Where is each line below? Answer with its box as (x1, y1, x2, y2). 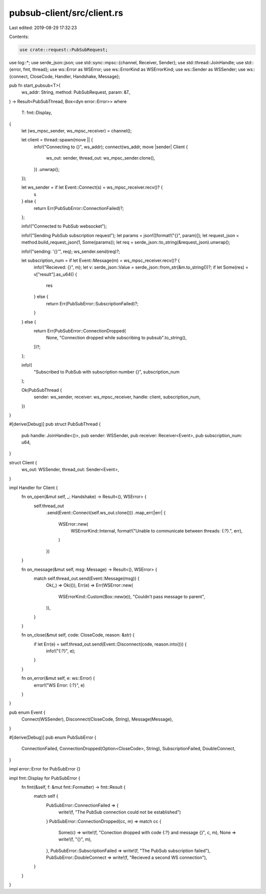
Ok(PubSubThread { (21, 387, 63, 393)
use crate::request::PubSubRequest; (19, 47, 108, 52)
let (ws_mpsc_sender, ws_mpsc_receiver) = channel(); (21, 128, 132, 134)
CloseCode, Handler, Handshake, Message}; (30, 73, 120, 79)
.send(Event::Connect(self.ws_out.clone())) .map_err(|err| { (46, 510, 166, 516)
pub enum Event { (9, 709, 46, 715)
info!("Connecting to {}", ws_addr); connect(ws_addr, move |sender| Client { (33, 144, 188, 150)
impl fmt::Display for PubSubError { (9, 775, 81, 781)
